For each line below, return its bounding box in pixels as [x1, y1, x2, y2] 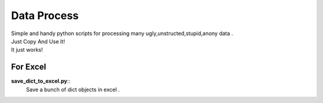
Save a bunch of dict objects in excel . [26, 86, 120, 93]
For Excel [11, 62, 47, 72]
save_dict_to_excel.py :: [11, 77, 71, 85]
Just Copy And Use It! [11, 38, 65, 45]
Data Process [11, 9, 79, 22]
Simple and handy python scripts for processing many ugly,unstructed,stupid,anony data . [11, 30, 233, 37]
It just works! [11, 46, 43, 54]
